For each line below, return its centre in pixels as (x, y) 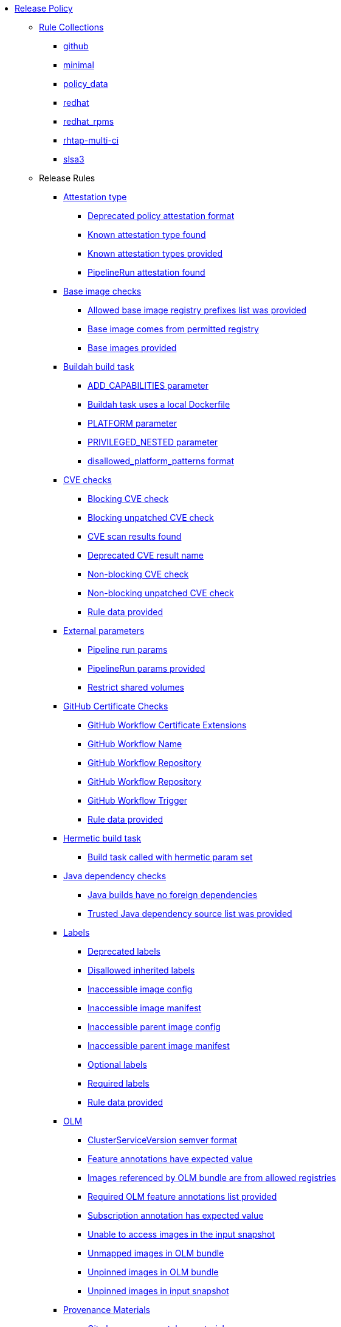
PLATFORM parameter (132, 423)
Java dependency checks (115, 876)
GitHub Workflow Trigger (138, 800)
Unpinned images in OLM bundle (153, 1272)
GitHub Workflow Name (135, 744)
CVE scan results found (135, 536)
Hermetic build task (102, 838)
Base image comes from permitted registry (173, 329)
